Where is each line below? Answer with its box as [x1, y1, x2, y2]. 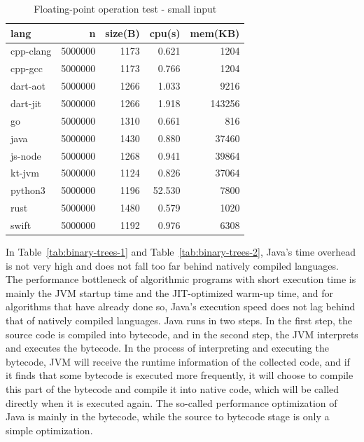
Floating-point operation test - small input [34, 1, 217, 15]
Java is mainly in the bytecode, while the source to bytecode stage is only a [6, 409, 330, 424]
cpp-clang [10, 43, 52, 58]
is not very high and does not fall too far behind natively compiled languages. [6, 258, 339, 272]
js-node [10, 148, 41, 163]
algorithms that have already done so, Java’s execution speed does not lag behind [6, 299, 356, 314]
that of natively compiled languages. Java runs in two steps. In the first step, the [6, 312, 352, 327]
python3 [10, 183, 45, 198]
